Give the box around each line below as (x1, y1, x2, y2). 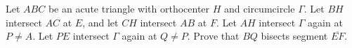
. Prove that (187, 29, 240, 43)
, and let (82, 15, 119, 29)
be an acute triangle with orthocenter (48, 1, 210, 15)
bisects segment (261, 29, 328, 43)
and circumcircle (224, 1, 295, 15)
